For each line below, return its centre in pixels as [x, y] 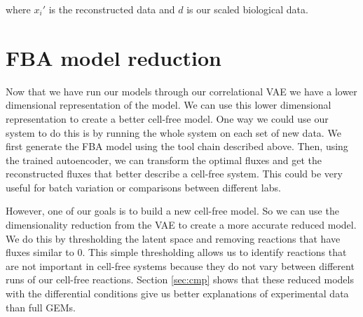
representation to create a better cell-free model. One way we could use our [167, 118]
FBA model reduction [114, 57]
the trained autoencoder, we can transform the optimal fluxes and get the [164, 160]
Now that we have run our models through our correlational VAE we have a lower [181, 91]
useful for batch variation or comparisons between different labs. [143, 187]
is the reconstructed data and [112, 9]
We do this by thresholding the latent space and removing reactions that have [173, 238]
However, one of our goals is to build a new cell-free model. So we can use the [172, 211]
